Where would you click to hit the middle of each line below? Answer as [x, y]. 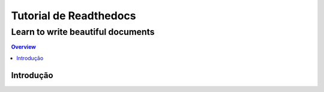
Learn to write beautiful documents [83, 32]
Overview [23, 47]
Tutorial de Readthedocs [73, 16]
